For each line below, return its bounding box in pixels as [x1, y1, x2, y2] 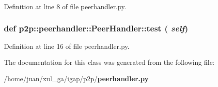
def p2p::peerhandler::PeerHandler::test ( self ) [4, 22, 188, 34]
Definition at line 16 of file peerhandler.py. [4, 41, 130, 51]
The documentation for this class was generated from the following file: [4, 57, 215, 67]
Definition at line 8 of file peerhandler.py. [4, 1, 126, 11]
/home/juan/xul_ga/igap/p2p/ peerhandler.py [4, 73, 149, 83]
